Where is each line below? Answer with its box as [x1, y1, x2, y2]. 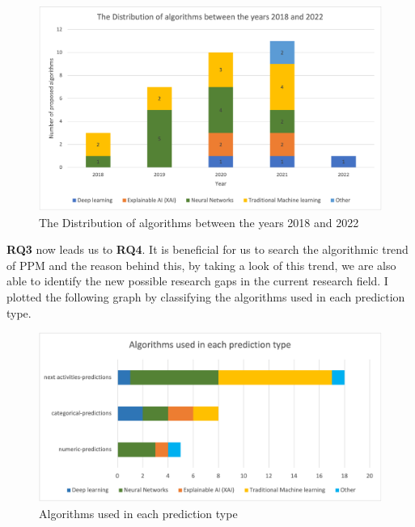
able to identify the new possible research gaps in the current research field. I [6, 272, 388, 289]
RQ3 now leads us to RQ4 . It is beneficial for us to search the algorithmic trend [6, 241, 409, 258]
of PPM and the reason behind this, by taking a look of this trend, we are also [6, 256, 396, 273]
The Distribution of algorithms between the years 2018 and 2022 [39, 213, 359, 230]
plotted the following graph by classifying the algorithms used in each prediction [6, 288, 405, 305]
